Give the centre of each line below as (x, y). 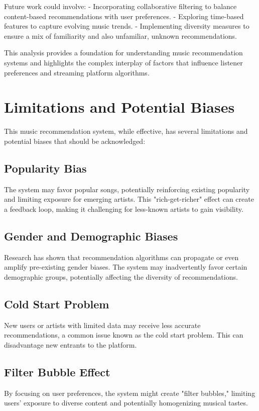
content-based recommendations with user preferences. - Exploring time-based (124, 16)
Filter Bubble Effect (57, 372)
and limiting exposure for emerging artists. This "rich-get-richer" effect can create (129, 199)
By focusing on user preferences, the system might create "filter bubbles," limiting (130, 393)
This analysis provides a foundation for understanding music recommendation (123, 53)
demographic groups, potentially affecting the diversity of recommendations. (121, 276)
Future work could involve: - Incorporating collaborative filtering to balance (120, 6)
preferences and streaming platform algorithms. (77, 72)
